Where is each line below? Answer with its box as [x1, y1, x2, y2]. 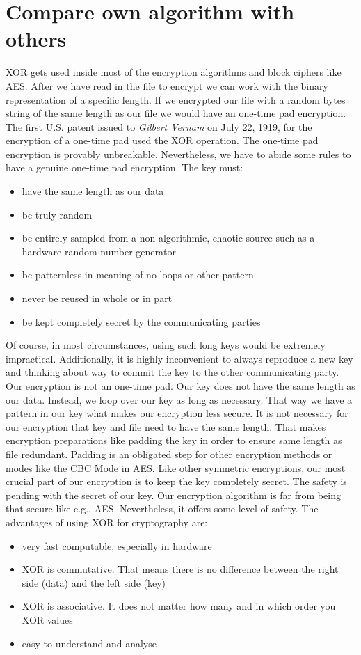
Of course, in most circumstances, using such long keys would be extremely [6, 338, 326, 352]
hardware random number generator [22, 244, 176, 258]
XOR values [22, 612, 73, 626]
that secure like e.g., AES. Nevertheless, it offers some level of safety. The [6, 501, 319, 516]
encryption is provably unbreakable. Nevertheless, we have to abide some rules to [6, 146, 351, 161]
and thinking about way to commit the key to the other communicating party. [6, 365, 339, 379]
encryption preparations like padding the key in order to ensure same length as [6, 433, 342, 448]
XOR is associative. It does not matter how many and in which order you [22, 599, 336, 613]
